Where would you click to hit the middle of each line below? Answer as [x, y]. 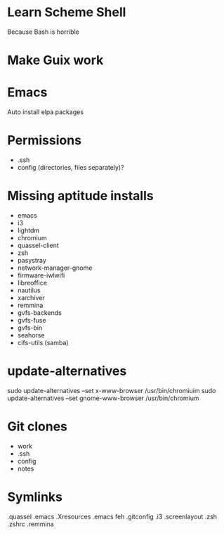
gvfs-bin [30, 328]
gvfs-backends [39, 312]
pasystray [32, 260]
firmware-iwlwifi [41, 275]
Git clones [38, 427]
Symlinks [35, 497]
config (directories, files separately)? [71, 167]
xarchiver [31, 297]
